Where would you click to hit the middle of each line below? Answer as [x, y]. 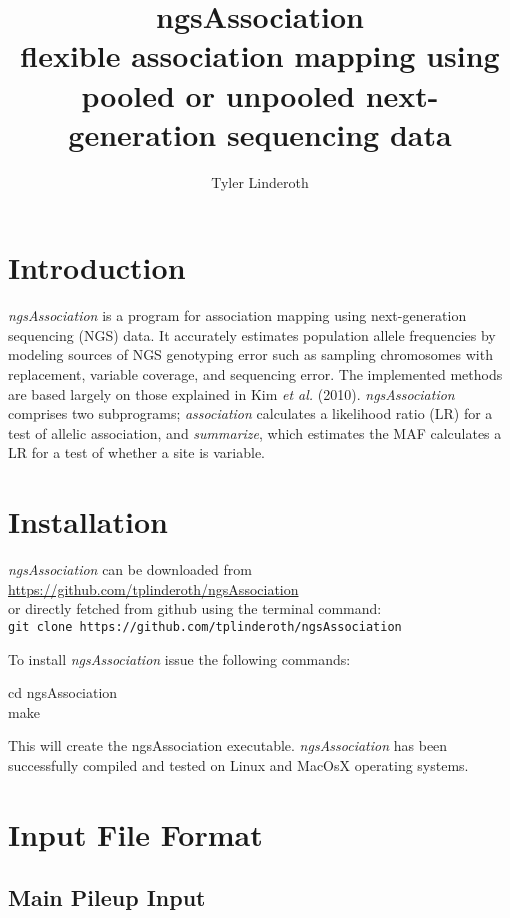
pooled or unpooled [218, 94]
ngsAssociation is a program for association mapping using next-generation [237, 315]
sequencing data [339, 133]
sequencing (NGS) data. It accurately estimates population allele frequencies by [252, 334]
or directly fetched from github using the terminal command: [195, 608]
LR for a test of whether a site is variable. [136, 452]
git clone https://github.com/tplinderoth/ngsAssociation [205, 626]
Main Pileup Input [107, 897]
